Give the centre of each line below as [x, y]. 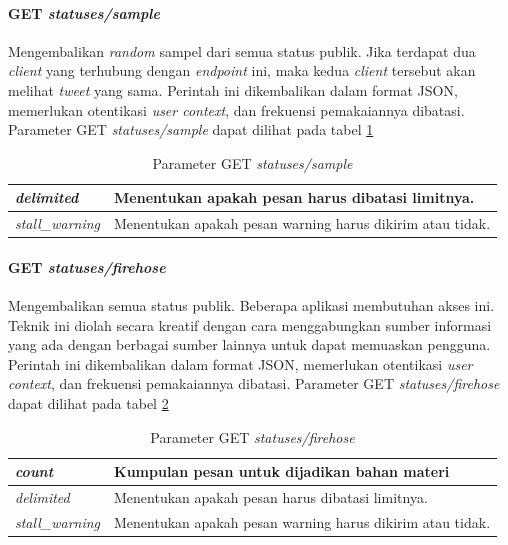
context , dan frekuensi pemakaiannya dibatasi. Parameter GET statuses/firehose [254, 383]
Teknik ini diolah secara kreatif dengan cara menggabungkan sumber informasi [250, 324]
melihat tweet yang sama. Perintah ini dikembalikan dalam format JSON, [233, 89]
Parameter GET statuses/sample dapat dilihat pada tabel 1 [191, 129]
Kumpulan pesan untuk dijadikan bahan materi [282, 471]
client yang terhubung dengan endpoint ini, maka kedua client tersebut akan [242, 70]
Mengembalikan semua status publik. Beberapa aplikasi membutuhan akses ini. [251, 305]
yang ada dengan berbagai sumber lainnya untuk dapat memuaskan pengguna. [249, 344]
